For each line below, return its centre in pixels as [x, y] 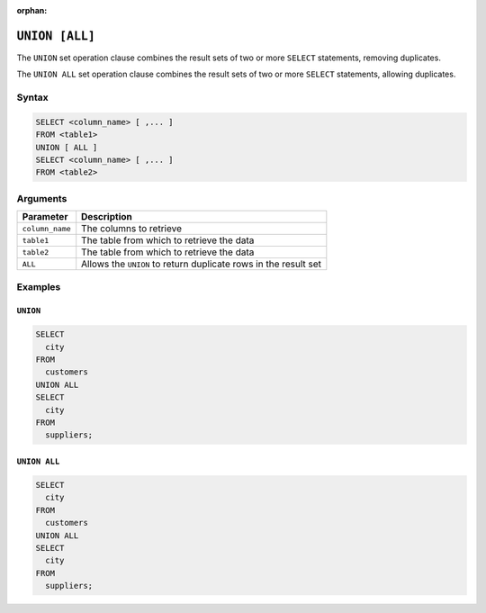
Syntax [32, 97]
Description [107, 217]
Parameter [45, 217]
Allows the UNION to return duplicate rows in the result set [202, 264]
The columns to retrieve [131, 229]
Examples [39, 286]
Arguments [42, 198]
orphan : [32, 10]
